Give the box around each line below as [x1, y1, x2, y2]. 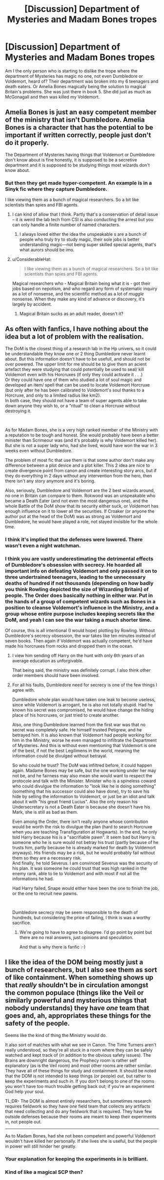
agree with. [12, 687, 35, 693]
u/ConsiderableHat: [12, 256, 52, 262]
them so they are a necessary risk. [12, 855, 82, 861]
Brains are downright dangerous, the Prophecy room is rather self [5, 1057, 137, 1063]
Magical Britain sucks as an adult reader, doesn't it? [19, 311, 123, 317]
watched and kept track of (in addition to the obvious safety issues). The [5, 1052, 151, 1058]
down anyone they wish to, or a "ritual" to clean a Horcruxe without [5, 403, 140, 408]
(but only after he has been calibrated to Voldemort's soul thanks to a [5, 387, 144, 393]
